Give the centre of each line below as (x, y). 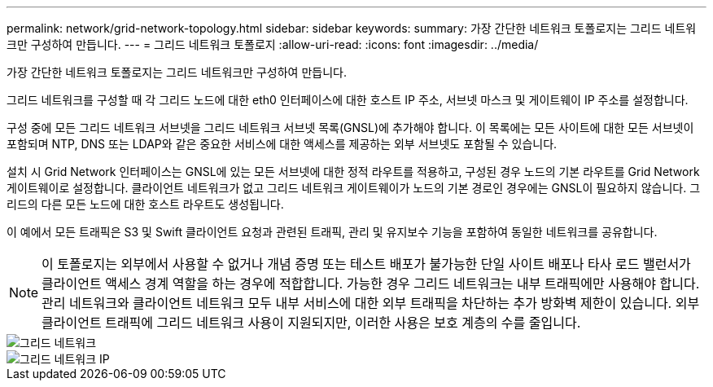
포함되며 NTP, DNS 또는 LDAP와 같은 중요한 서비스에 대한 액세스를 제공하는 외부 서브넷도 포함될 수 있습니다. (282, 144)
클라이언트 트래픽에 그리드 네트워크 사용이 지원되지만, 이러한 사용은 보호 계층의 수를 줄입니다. (311, 323)
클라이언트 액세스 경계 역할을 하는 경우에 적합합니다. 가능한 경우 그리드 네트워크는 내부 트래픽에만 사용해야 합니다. (371, 284)
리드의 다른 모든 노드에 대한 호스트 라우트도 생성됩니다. (145, 204)
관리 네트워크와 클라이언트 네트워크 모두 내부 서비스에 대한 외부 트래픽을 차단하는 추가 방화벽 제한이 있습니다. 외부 (371, 303)
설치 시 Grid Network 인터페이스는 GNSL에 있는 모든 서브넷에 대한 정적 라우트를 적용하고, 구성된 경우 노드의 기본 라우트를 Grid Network (353, 172)
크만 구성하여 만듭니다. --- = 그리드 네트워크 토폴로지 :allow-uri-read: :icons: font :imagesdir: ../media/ (273, 44)
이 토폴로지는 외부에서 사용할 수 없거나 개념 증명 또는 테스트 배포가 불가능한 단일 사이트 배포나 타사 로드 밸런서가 (366, 264)
